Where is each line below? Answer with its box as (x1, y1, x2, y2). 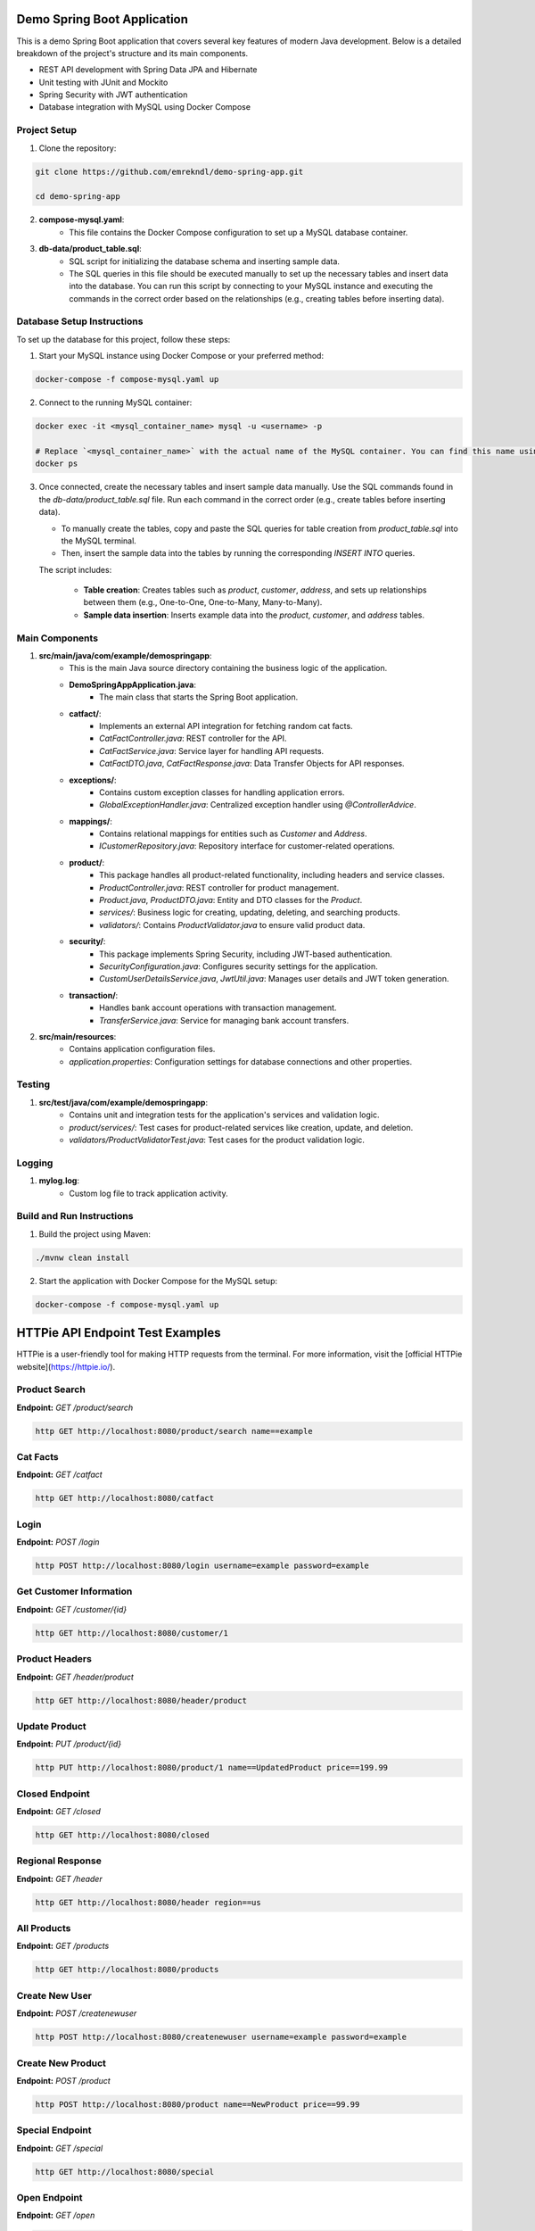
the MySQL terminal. (61, 535, 137, 546)
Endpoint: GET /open (16, 2210, 95, 2221)
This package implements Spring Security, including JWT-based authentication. (99, 949, 392, 959)
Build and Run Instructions (16, 1210, 134, 1223)
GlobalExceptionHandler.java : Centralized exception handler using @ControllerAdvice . (99, 800, 416, 810)
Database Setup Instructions (16, 315, 144, 328)
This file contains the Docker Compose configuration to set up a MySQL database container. (69, 227, 408, 237)
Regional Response (16, 1854, 102, 1867)
